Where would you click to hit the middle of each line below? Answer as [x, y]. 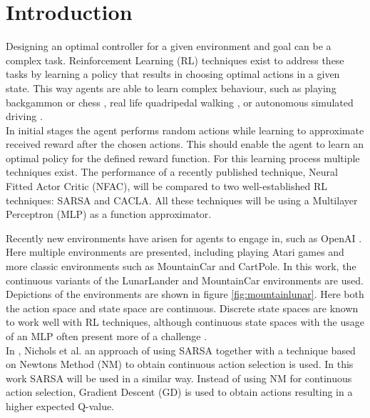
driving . [24, 116]
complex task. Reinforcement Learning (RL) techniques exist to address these [175, 60]
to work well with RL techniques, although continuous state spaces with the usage [185, 322]
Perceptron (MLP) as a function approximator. [109, 214]
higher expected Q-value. [60, 405]
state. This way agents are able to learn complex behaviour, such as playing [171, 88]
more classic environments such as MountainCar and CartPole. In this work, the [181, 266]
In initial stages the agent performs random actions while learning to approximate [185, 130]
